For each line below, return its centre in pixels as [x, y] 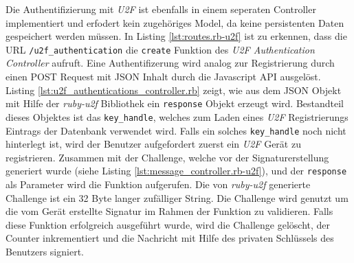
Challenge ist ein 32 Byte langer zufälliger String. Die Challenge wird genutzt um [177, 197]
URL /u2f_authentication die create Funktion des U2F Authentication [160, 49]
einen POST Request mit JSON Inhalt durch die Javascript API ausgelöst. [163, 77]
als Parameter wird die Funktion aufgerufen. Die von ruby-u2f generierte [158, 184]
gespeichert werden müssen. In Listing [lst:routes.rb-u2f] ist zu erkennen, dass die [176, 36]
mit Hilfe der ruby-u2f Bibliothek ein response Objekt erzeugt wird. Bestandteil [175, 103]
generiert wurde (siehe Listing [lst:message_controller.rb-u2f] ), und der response [176, 171]
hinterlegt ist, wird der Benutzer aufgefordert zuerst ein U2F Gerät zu [153, 144]
